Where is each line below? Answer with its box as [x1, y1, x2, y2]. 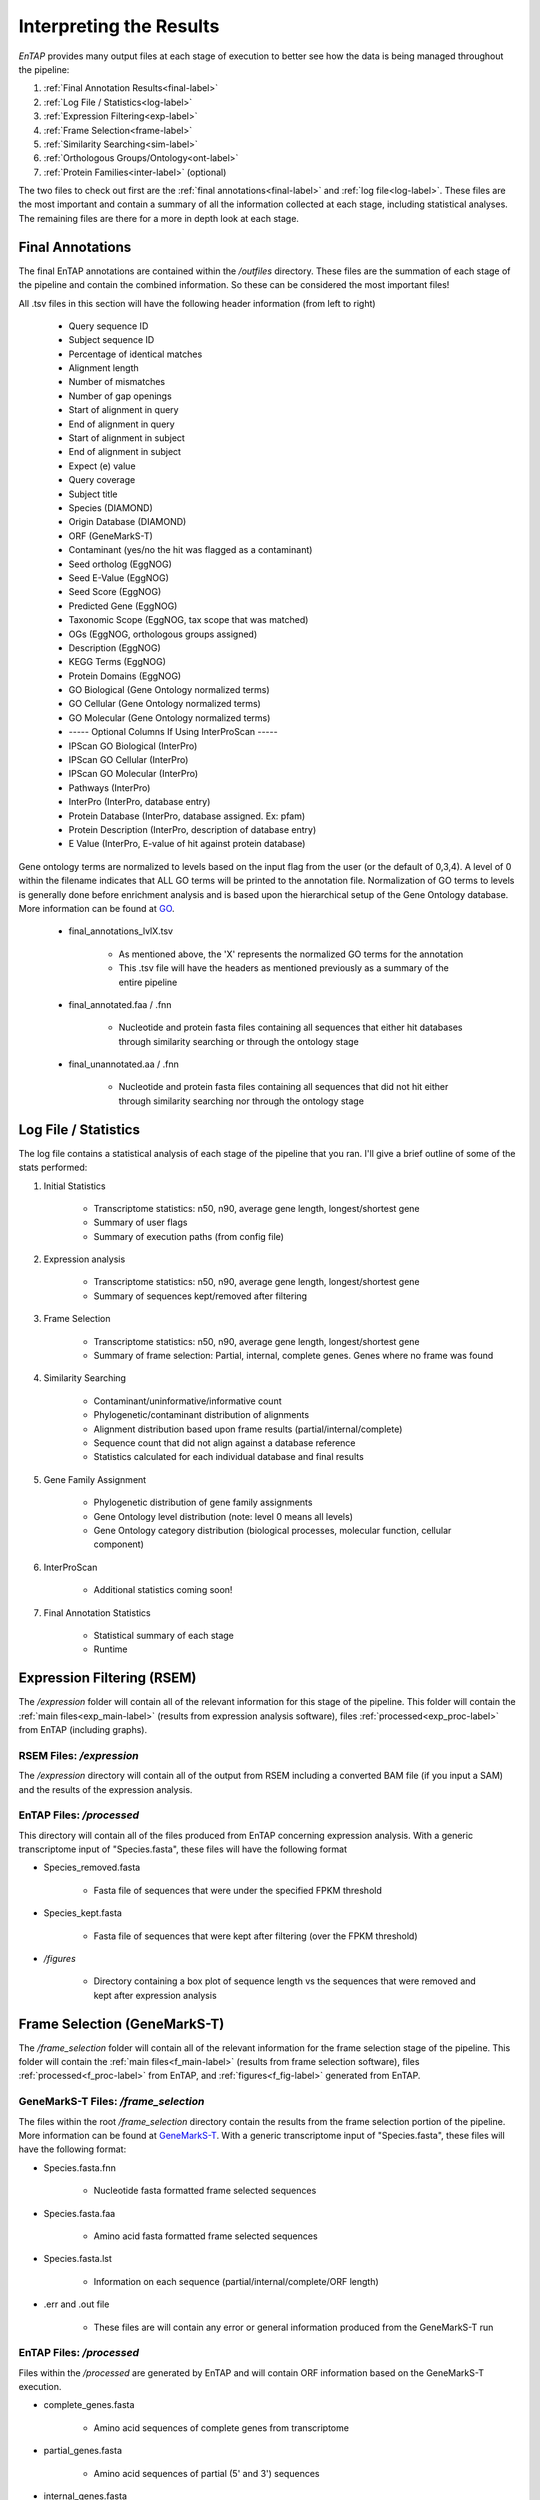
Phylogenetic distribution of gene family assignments [93, 1496, 313, 1509]
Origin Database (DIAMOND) [68, 516, 187, 528]
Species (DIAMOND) [68, 502, 154, 514]
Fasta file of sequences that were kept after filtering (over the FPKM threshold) [93, 1930, 419, 1942]
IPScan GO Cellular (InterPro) [68, 754, 189, 766]
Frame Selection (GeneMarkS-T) [18, 2015, 225, 2032]
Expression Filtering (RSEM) [18, 1670, 197, 1687]
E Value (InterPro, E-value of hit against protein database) [68, 838, 306, 850]
